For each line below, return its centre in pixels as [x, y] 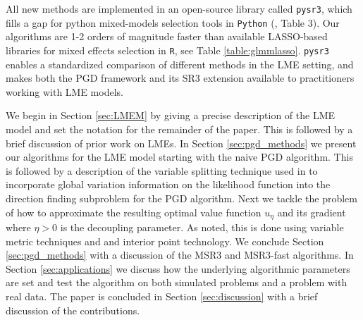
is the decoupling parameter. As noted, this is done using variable [202, 227]
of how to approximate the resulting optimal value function [134, 212]
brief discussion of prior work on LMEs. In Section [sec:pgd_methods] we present [181, 143]
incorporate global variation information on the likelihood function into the [168, 184]
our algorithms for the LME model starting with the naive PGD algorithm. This [179, 157]
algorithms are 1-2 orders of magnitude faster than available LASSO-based [167, 36]
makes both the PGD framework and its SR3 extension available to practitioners [180, 78]
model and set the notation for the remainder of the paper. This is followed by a [179, 129]
